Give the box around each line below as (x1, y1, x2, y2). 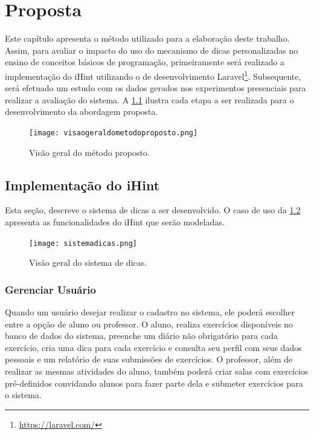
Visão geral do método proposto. (29, 146, 150, 158)
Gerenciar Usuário (5, 282, 96, 297)
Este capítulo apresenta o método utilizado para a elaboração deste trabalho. (5, 32, 290, 45)
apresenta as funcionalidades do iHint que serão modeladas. (5, 215, 225, 228)
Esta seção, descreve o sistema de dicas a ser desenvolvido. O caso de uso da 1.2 (5, 204, 301, 216)
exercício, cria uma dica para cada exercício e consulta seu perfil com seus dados (5, 341, 302, 353)
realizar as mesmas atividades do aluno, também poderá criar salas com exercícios (5, 365, 309, 378)
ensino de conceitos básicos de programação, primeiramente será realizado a (5, 56, 284, 68)
